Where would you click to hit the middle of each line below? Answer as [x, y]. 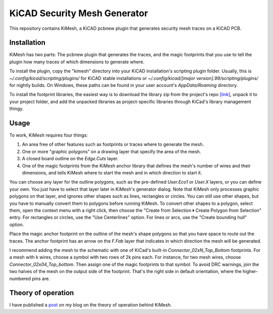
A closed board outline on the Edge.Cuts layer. [70, 159]
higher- [250, 272]
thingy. [16, 109]
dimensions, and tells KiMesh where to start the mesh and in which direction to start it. [112, 173]
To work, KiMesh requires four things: [49, 135]
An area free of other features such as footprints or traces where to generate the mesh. [113, 145]
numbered [20, 279]
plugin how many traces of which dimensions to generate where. [77, 62]
